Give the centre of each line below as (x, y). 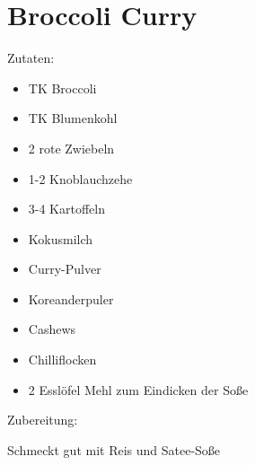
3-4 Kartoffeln (67, 209)
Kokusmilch (61, 238)
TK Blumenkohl (73, 118)
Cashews (52, 329)
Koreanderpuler (71, 298)
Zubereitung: (43, 420)
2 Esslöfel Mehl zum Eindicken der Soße (138, 389)
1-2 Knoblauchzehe (80, 178)
